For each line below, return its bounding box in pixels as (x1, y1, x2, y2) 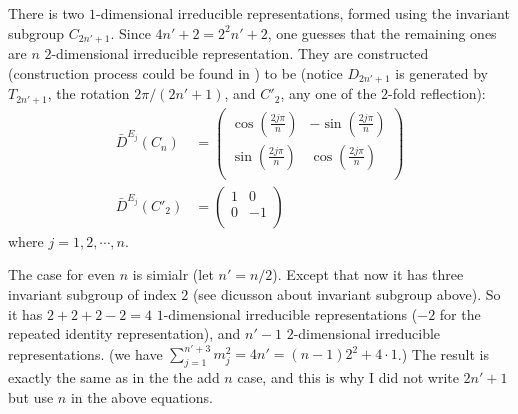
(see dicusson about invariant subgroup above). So (192, 283, 501, 304)
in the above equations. (70, 386, 213, 407)
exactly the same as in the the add (8, 367, 220, 388)
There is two (8, 3, 85, 23)
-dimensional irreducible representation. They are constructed (51, 43, 429, 64)
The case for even (8, 264, 116, 285)
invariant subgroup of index (8, 283, 177, 304)
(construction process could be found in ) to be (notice (8, 62, 343, 83)
